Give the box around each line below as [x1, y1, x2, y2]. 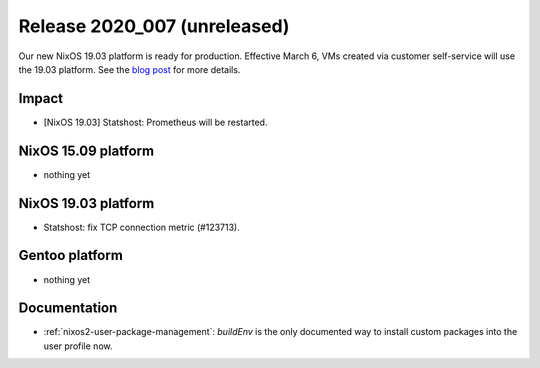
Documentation [18, 300, 118, 317]
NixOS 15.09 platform [18, 142, 155, 159]
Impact [18, 90, 64, 107]
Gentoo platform [18, 247, 124, 264]
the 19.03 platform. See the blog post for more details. [18, 63, 241, 75]
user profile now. [43, 340, 113, 352]
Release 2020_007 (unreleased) [18, 15, 290, 37]
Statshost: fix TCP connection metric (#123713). [43, 221, 240, 233]
